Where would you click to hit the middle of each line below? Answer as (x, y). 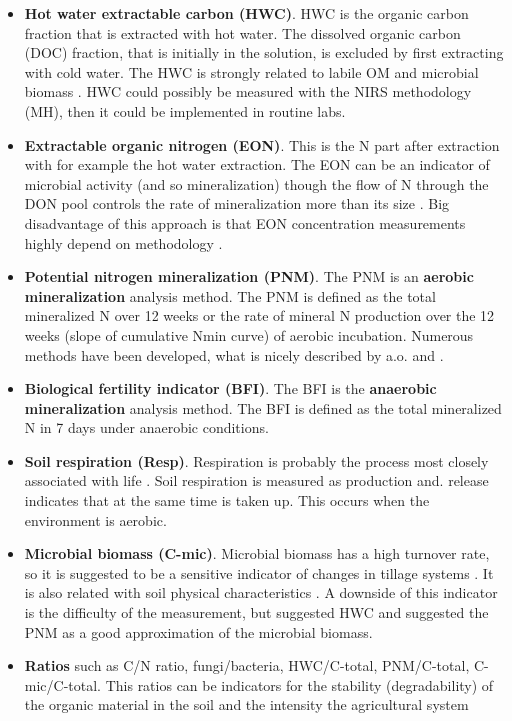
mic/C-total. (63, 684)
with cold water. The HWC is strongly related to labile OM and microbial (251, 71)
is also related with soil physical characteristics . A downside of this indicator (261, 592)
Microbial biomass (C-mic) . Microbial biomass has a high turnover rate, (257, 553)
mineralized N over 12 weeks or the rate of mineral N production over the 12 (259, 315)
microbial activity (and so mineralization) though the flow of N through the (256, 183)
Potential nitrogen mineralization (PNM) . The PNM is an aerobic (249, 276)
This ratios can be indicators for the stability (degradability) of (299, 684)
